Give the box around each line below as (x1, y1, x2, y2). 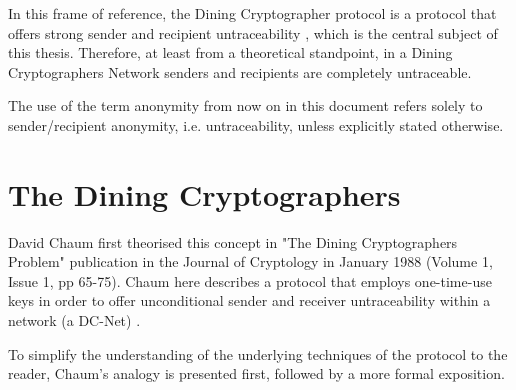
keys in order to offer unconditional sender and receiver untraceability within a (8, 290, 491, 311)
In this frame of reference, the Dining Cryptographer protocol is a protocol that (8, 3, 497, 23)
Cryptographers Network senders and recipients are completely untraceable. (8, 61, 472, 82)
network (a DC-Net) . (8, 310, 141, 331)
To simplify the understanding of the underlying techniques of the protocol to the (8, 343, 508, 364)
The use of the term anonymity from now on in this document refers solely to (8, 95, 483, 116)
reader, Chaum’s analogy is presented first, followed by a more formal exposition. (8, 363, 505, 384)
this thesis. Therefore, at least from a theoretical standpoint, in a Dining (8, 42, 453, 63)
